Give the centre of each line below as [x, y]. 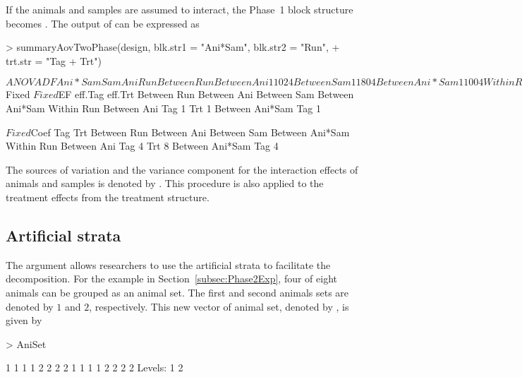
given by [24, 320]
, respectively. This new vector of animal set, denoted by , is [219, 306]
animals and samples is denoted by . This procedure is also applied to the [165, 183]
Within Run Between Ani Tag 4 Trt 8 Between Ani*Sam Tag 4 [142, 146]
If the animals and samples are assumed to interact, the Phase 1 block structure [180, 9]
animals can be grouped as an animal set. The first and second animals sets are [177, 292]
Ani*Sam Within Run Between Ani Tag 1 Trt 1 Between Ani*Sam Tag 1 [164, 108]
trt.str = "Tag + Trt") [54, 60]
